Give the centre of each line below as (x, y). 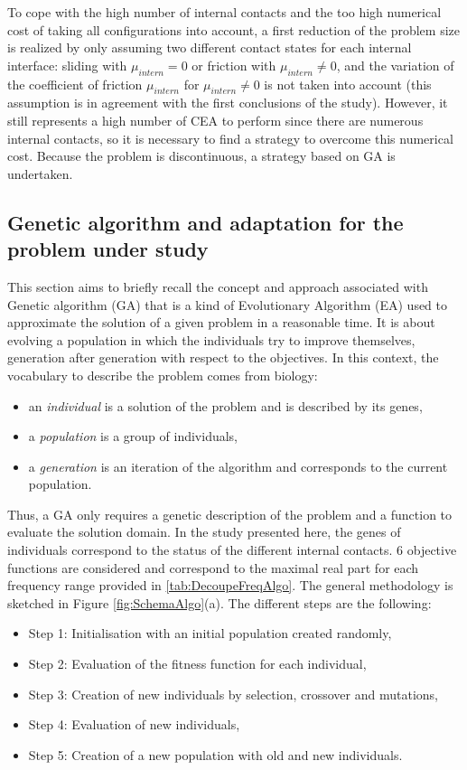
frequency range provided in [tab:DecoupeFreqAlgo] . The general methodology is (230, 585)
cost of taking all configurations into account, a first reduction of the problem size (233, 29)
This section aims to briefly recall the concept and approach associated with (218, 286)
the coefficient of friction (75, 84)
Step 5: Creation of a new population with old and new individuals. (215, 754)
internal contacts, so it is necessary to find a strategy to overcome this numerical (230, 138)
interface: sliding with (67, 65)
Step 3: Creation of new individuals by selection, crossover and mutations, (233, 694)
